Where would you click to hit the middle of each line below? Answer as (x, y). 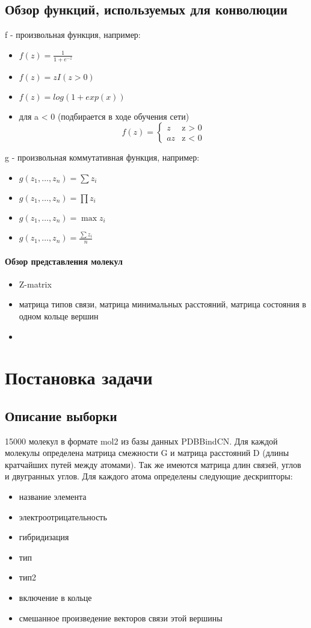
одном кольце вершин (59, 316)
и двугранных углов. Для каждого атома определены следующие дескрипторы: (149, 476)
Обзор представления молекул (64, 261)
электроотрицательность (63, 516)
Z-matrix (35, 284)
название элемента (53, 497)
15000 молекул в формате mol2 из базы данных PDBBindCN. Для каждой (141, 441)
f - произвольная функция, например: (73, 35)
